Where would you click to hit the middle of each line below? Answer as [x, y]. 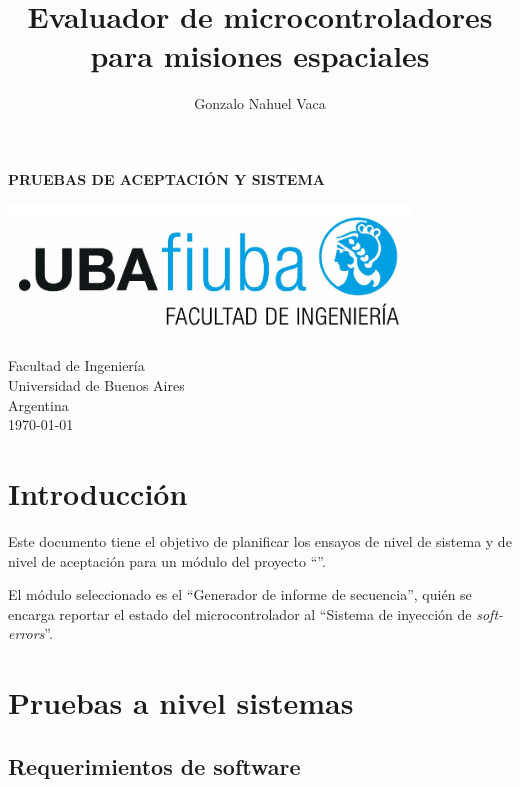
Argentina [38, 404]
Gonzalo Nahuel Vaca [260, 103]
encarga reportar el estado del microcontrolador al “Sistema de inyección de [240, 613]
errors [26, 633]
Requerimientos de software [154, 765]
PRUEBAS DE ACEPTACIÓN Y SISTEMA [166, 178]
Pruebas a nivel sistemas [181, 702]
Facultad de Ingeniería [76, 365]
